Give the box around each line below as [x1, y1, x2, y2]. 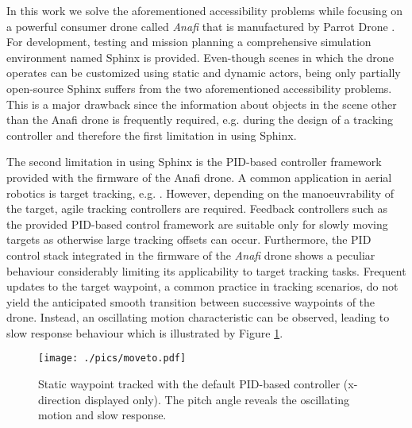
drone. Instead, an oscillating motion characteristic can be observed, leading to [6, 309, 390, 326]
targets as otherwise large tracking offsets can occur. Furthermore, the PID [6, 231, 372, 248]
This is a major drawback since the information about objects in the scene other [6, 95, 397, 112]
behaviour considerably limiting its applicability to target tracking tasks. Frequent [6, 262, 406, 279]
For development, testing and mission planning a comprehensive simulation [6, 33, 372, 50]
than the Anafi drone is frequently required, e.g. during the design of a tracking [6, 111, 393, 128]
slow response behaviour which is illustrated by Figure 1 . [6, 324, 283, 341]
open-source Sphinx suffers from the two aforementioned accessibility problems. [6, 79, 392, 96]
